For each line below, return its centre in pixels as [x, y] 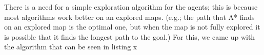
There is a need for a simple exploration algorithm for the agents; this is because [131, 7]
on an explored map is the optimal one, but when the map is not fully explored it [132, 27]
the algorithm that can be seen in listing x [71, 47]
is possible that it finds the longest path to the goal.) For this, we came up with [130, 36]
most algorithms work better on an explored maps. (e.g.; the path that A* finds [129, 17]
